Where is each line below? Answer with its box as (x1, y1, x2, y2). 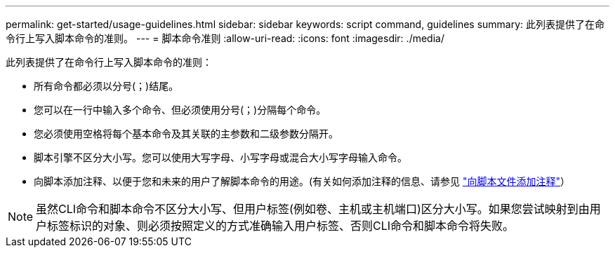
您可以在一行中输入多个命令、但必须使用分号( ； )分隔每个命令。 (34, 104, 326, 116)
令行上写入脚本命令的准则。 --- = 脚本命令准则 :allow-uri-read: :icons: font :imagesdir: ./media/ (6, 32, 444, 44)
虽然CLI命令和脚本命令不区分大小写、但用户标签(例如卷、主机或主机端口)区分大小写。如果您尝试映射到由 (36, 202, 590, 216)
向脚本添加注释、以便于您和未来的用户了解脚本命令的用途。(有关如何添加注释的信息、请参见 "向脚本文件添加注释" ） (34, 175, 571, 187)
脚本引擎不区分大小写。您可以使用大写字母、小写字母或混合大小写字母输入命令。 (34, 151, 407, 163)
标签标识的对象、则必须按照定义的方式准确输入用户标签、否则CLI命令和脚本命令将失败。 (47, 219, 515, 233)
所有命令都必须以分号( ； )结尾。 (34, 80, 179, 92)
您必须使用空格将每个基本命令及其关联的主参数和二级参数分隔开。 (34, 128, 338, 139)
